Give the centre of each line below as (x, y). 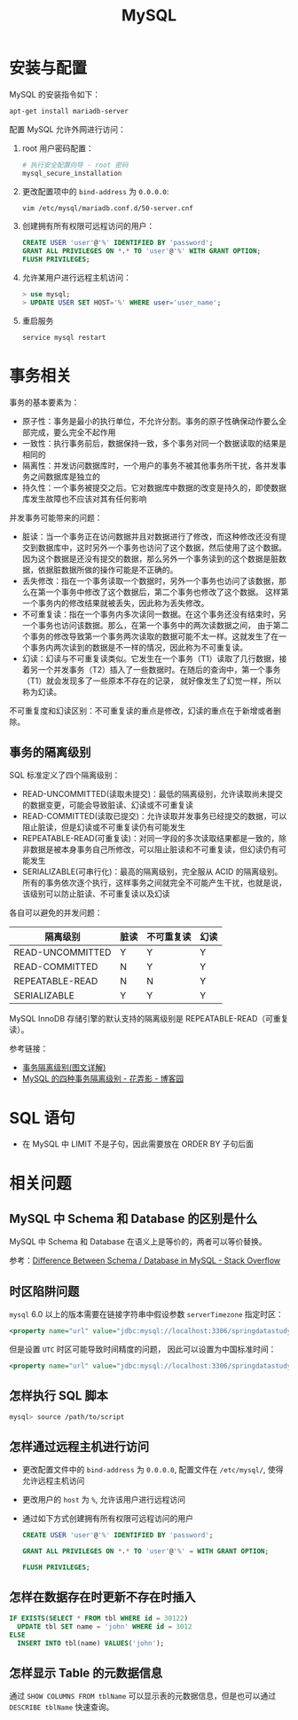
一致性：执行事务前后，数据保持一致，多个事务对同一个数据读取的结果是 (154, 443)
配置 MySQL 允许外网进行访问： (68, 129)
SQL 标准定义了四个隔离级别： (65, 775)
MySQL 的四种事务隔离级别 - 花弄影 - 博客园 (103, 1078)
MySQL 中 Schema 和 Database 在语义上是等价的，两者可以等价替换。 (138, 1242)
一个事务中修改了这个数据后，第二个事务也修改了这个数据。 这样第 (167, 592)
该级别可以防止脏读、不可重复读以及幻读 (96, 894)
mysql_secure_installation (72, 173)
